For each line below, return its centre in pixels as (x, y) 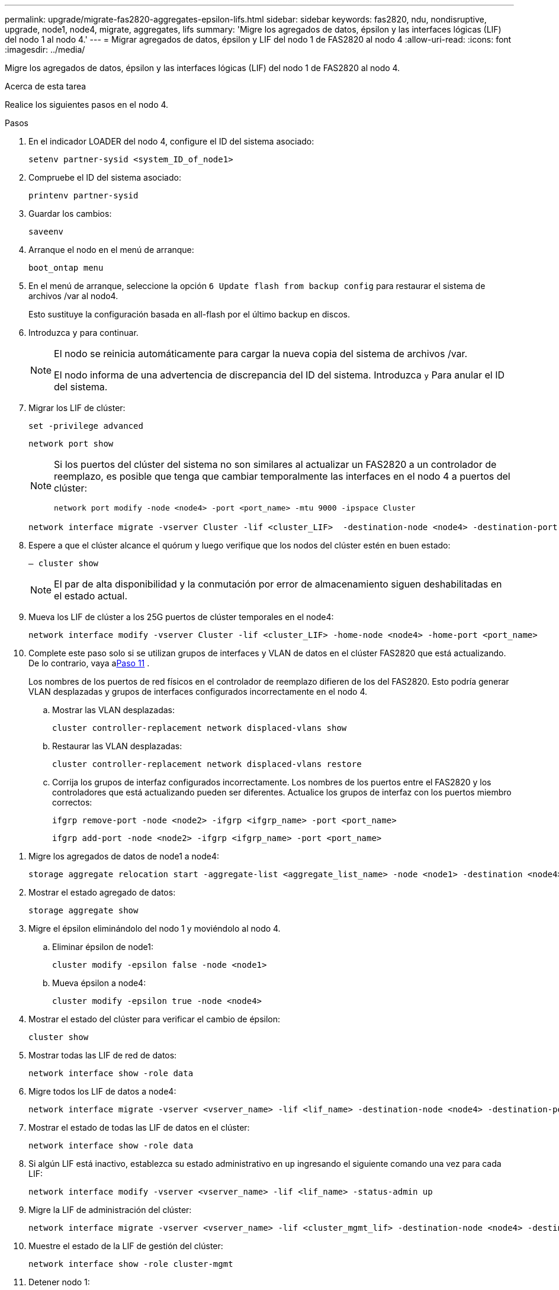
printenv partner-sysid (83, 195)
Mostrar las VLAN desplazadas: (114, 710)
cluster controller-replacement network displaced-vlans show (200, 728)
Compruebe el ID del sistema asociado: (105, 177)
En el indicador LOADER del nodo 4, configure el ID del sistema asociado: (171, 141)
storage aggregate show (83, 910)
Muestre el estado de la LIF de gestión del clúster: (126, 1246)
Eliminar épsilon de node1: (103, 947)
